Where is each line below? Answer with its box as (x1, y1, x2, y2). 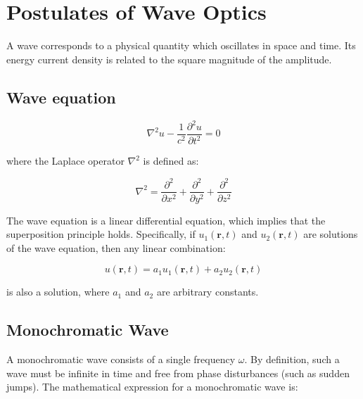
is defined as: (143, 153, 199, 168)
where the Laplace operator (6, 153, 125, 168)
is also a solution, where (6, 284, 110, 299)
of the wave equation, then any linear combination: (6, 240, 226, 255)
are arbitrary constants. (156, 284, 259, 299)
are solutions (303, 227, 358, 241)
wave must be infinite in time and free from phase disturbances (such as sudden (6, 365, 350, 380)
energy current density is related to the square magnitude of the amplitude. (6, 51, 332, 66)
